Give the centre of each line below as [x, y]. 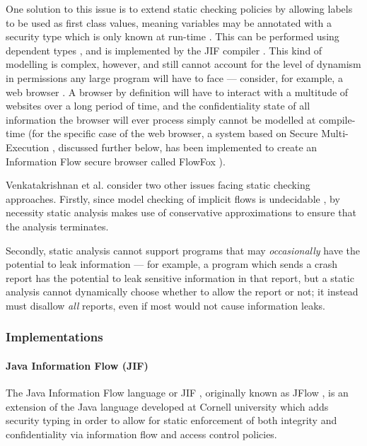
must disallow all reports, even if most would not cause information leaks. [165, 305]
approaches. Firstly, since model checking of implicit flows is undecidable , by [173, 198]
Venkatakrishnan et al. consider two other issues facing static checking [158, 185]
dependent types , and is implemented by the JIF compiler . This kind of [164, 50]
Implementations [54, 337]
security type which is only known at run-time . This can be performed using [173, 36]
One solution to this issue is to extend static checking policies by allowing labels [179, 8]
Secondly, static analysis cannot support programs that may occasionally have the [183, 250]
